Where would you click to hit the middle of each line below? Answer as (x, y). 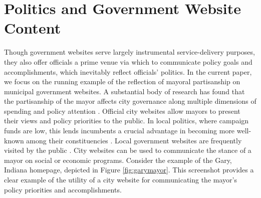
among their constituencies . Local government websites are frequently (134, 140)
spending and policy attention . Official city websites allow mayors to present (122, 111)
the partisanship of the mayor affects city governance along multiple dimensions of (130, 101)
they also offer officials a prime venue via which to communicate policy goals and (128, 61)
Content (33, 28)
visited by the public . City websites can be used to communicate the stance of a (128, 150)
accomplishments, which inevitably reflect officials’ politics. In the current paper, (128, 71)
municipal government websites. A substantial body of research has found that (124, 91)
